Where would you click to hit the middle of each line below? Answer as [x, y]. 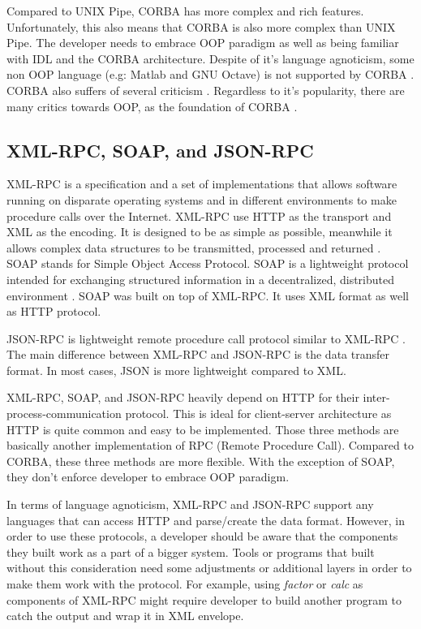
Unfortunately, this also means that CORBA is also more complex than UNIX [201, 26]
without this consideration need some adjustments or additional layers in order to [209, 568]
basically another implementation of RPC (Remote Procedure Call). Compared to [210, 445]
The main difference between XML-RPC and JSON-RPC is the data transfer [198, 354]
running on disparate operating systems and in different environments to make [202, 199]
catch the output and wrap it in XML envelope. [125, 616]
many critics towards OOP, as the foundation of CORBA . [152, 106]
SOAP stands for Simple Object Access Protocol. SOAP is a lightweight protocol [208, 263]
